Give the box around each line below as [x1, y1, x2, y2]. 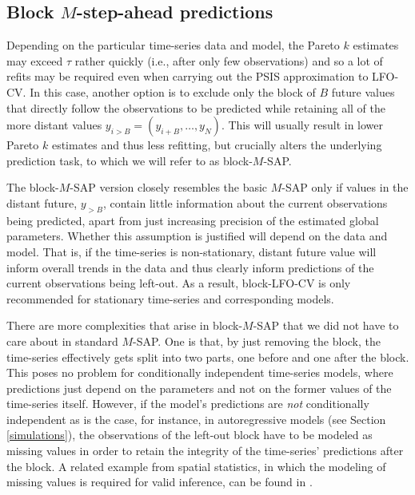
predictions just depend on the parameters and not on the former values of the [6, 379, 392, 396]
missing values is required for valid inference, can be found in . [6, 473, 313, 490]
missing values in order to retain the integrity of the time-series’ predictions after [6, 442, 404, 459]
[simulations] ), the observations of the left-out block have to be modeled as [6, 426, 373, 443]
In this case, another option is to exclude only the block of [30, 83, 316, 100]
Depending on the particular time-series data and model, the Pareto [6, 37, 340, 53]
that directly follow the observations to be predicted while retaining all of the [6, 99, 385, 116]
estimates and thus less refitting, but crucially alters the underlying [51, 137, 382, 153]
